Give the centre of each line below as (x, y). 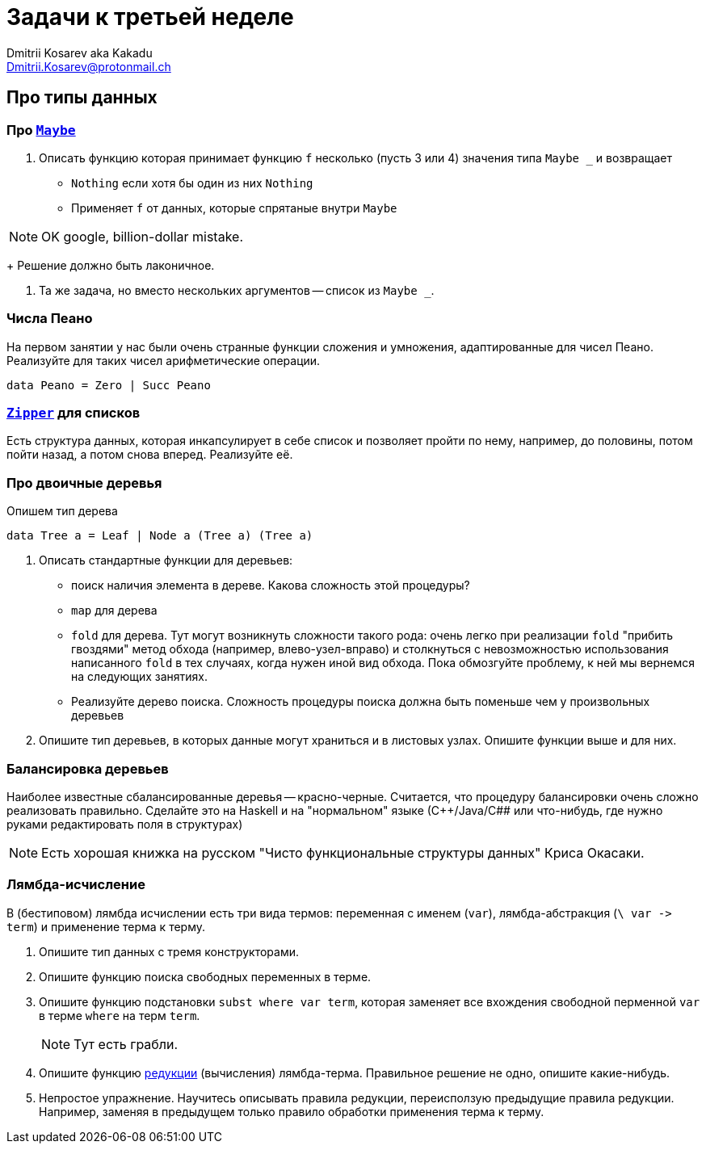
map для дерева (114, 611)
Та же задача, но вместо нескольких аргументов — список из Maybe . (237, 290)
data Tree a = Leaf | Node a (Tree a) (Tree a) (160, 536)
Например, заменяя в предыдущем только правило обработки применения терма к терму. (292, 1111)
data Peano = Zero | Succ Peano (109, 385)
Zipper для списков (74, 413)
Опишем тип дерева (62, 511)
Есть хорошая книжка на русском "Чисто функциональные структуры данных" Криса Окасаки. (343, 852)
